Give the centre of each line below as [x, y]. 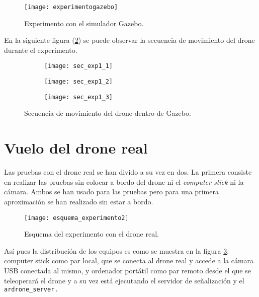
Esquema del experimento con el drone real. [92, 234]
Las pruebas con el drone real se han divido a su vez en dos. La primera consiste [128, 172]
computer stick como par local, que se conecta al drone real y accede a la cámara [129, 261]
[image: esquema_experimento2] [76, 218]
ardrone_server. [31, 290]
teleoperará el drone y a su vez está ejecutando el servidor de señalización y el [124, 280]
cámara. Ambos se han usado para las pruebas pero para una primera [111, 192]
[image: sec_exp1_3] [79, 97]
